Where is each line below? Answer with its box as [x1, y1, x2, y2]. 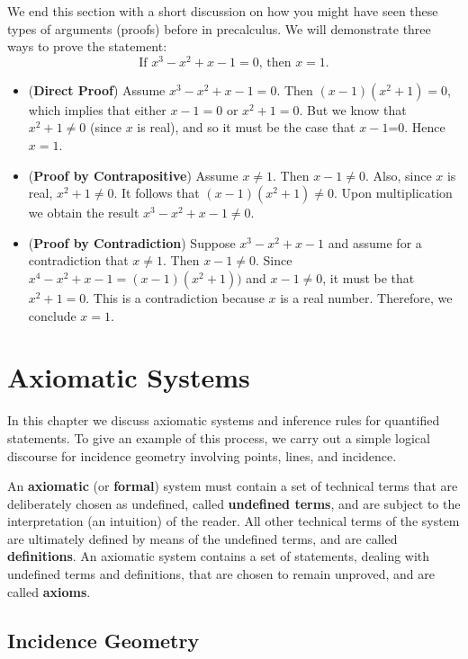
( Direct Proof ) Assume [28, 80, 166, 99]
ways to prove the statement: [7, 37, 167, 56]
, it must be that [322, 269, 415, 288]
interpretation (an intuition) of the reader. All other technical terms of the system [7, 512, 460, 530]
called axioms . [7, 582, 91, 601]
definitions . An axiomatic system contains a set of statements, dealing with [7, 547, 430, 565]
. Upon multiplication [334, 183, 453, 202]
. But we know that [299, 100, 407, 119]
